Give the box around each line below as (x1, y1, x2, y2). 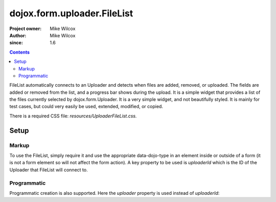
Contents (9, 49, 30, 55)
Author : (9, 32, 27, 38)
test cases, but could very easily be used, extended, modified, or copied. (9, 104, 164, 110)
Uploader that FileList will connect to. (9, 166, 88, 173)
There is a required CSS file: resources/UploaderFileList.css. (9, 113, 137, 119)
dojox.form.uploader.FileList (9, 8, 133, 19)
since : (9, 40, 23, 46)
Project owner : (9, 26, 42, 32)
